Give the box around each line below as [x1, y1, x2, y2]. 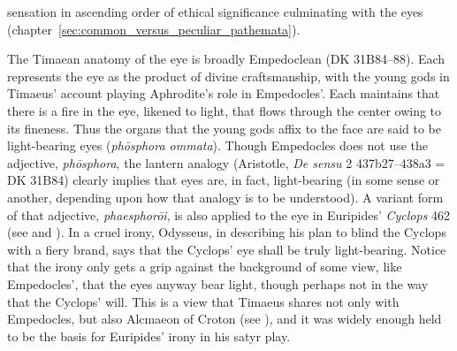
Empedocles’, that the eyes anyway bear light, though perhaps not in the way [7, 274, 429, 293]
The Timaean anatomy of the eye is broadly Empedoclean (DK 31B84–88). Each [7, 50, 446, 68]
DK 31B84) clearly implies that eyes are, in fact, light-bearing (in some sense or [7, 171, 440, 189]
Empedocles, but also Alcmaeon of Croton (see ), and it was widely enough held [7, 309, 442, 328]
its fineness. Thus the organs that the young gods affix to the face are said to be [7, 118, 441, 137]
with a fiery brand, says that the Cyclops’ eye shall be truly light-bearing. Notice [7, 240, 446, 258]
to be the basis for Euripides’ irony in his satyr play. [7, 326, 291, 345]
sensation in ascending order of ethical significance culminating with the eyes [7, 3, 423, 20]
